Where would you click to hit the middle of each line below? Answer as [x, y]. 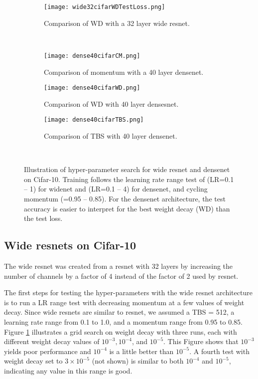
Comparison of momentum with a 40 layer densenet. [124, 72]
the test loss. [43, 218]
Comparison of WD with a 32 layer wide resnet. [117, 23]
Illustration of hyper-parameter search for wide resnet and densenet [127, 169]
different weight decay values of [52, 341]
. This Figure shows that [201, 341]
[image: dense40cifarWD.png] [92, 88]
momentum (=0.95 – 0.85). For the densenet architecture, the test [125, 198]
